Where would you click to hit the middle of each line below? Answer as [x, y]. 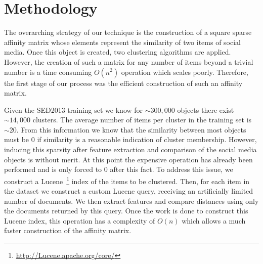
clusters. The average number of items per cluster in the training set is [142, 120]
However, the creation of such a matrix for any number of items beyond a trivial [129, 61]
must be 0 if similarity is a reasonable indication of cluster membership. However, [130, 139]
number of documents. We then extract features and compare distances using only [131, 201]
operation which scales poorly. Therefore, [185, 72]
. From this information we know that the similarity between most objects [131, 129]
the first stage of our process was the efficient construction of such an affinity [123, 83]
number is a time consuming [48, 72]
